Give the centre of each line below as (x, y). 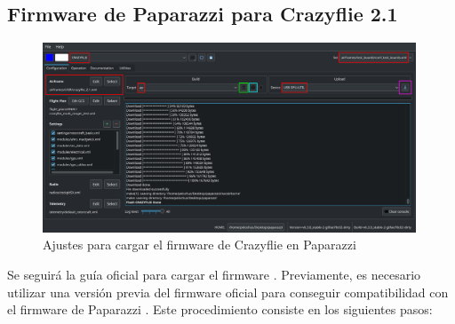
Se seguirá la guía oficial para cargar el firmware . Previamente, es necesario (214, 274)
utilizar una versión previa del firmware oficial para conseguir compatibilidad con (228, 292)
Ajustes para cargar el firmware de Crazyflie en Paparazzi (200, 245)
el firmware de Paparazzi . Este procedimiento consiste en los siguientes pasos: (220, 309)
